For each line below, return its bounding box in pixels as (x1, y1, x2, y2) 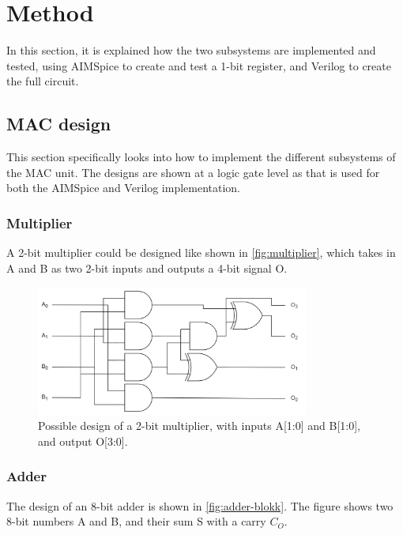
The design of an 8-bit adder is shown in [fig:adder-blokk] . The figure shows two (6, 497, 394, 514)
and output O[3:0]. (38, 432, 128, 449)
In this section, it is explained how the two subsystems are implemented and (6, 42, 376, 58)
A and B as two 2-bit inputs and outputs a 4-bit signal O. (6, 259, 288, 276)
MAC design (6, 111, 111, 136)
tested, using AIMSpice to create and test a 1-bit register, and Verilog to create (6, 57, 391, 73)
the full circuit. (6, 73, 79, 89)
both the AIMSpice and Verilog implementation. (6, 179, 241, 196)
